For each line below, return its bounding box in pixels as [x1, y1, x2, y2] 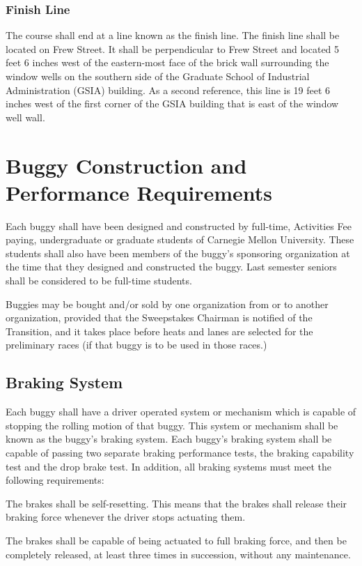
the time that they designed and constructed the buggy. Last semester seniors [6, 259, 337, 274]
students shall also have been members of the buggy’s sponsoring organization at [6, 245, 350, 260]
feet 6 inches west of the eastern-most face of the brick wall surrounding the [6, 55, 329, 70]
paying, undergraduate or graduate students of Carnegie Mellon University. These [6, 232, 354, 247]
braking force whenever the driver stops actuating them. [6, 510, 246, 524]
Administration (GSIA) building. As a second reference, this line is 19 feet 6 [6, 82, 331, 97]
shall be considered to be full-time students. [6, 273, 192, 288]
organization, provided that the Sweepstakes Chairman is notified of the [6, 310, 313, 325]
